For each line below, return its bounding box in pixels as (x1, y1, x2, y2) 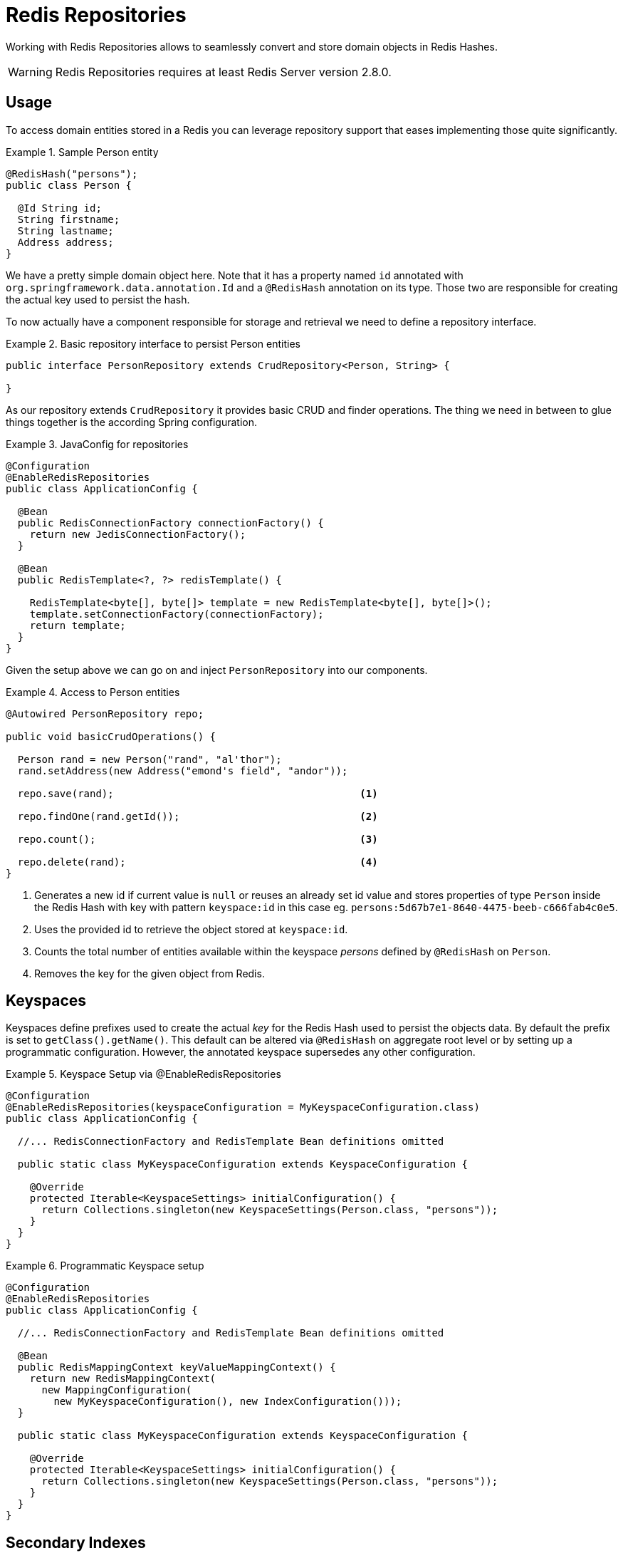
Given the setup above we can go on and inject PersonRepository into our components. (6, 663, 428, 676)
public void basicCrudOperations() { (6, 730, 216, 742)
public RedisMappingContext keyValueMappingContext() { (17, 1361, 336, 1373)
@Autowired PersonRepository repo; (6, 707, 204, 720)
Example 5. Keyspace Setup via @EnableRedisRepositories (6, 1068, 281, 1081)
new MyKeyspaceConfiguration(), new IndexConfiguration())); (53, 1396, 402, 1408)
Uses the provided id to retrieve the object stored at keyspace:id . (34, 923, 348, 935)
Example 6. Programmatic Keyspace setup (6, 1259, 204, 1272)
